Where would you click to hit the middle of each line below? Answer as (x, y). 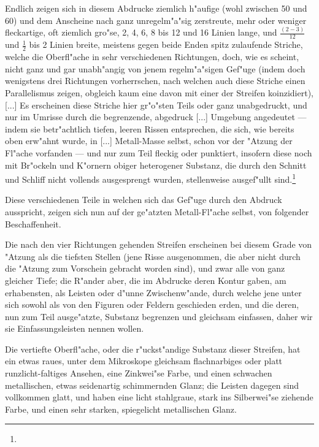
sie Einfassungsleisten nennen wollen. (75, 328)
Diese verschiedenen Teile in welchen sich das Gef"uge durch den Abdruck (144, 200)
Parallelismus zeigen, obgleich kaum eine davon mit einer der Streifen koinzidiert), (159, 92)
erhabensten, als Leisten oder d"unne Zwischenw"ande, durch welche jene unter (153, 292)
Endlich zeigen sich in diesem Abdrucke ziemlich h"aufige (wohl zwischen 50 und (156, 8)
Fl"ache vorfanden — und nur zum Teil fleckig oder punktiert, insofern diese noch (159, 152)
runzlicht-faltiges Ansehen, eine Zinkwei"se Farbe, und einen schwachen (139, 373)
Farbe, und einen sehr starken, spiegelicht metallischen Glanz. (121, 409)
